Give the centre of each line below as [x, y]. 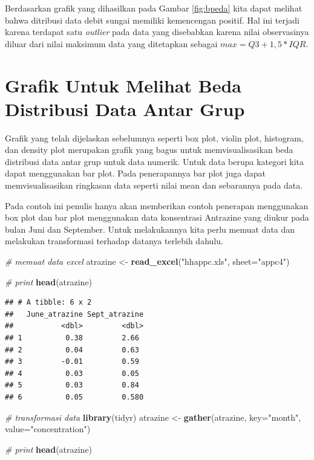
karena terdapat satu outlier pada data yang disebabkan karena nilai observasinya [157, 32]
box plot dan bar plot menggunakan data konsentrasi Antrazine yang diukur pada [157, 217]
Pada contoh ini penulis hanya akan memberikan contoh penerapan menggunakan [157, 205]
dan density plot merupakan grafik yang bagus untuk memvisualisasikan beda [149, 150]
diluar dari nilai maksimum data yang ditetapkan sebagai [111, 43]
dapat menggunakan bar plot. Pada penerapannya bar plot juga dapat [135, 173]
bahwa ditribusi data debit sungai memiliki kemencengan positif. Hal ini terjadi [152, 20]
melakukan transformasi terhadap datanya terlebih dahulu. [114, 241]
